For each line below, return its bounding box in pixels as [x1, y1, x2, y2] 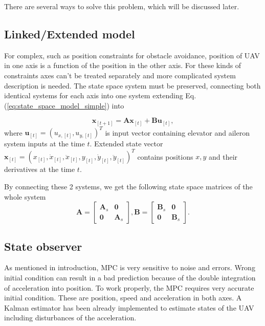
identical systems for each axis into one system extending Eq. [4, 90, 196, 101]
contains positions [137, 151, 193, 162]
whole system [4, 191, 46, 202]
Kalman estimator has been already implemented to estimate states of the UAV [4, 302, 254, 313]
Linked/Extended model [4, 26, 135, 41]
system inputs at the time [4, 138, 85, 149]
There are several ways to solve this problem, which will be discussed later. [4, 1, 239, 11]
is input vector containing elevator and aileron [105, 127, 250, 138]
